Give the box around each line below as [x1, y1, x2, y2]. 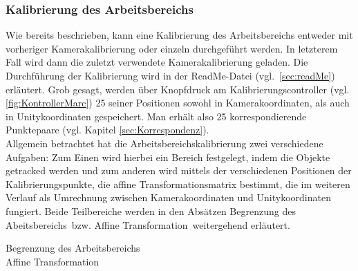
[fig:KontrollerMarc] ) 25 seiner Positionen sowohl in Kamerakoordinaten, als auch [6, 95, 350, 110]
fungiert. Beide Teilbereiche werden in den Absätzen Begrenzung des [6, 203, 296, 218]
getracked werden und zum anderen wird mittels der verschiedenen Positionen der [6, 163, 352, 178]
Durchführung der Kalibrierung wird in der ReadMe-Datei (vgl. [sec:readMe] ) [6, 68, 335, 82]
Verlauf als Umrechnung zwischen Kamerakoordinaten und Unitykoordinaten [6, 190, 331, 205]
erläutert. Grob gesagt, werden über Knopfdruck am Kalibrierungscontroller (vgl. [6, 82, 350, 96]
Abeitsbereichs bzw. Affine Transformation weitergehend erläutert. [6, 217, 290, 232]
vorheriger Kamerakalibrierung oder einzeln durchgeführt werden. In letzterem [6, 41, 338, 55]
